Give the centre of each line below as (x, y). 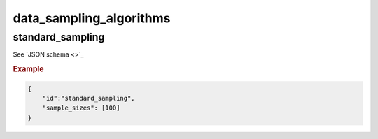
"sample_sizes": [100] (81, 108)
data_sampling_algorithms (92, 18)
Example (29, 69)
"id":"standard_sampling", (89, 98)
